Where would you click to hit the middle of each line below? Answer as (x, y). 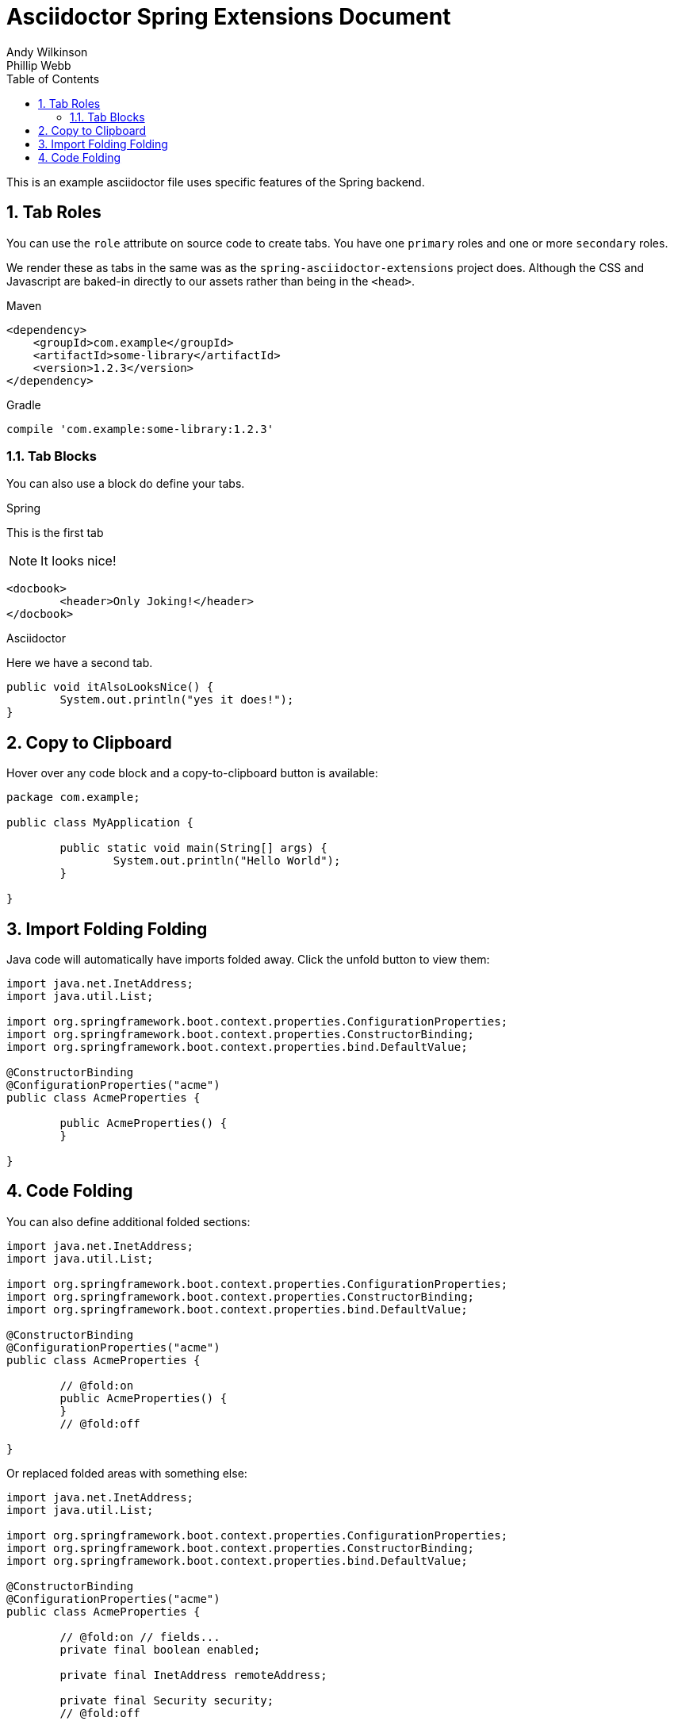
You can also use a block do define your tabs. (126, 484)
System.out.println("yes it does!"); (177, 700)
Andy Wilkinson (47, 52)
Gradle (24, 404)
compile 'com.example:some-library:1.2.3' (140, 429)
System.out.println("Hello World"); (227, 861)
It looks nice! (79, 561)
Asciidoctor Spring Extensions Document (229, 17)
